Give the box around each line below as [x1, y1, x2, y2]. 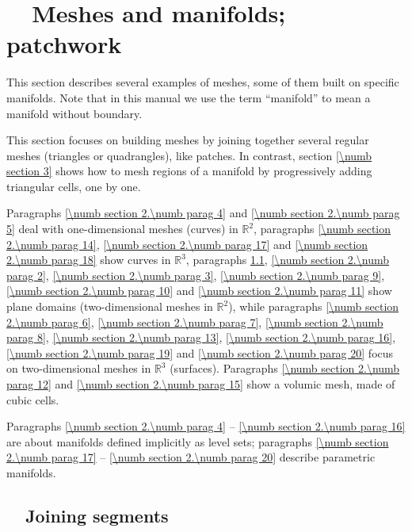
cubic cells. [6, 391, 59, 408]
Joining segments [25, 503, 169, 527]
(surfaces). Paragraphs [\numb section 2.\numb [170, 360, 400, 377]
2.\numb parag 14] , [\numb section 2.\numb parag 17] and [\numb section [6, 235, 368, 252]
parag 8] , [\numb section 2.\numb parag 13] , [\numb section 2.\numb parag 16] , [6, 329, 396, 346]
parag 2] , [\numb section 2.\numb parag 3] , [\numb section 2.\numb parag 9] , [6, 266, 385, 283]
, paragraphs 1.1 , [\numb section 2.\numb [185, 251, 389, 268]
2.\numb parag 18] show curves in [6, 251, 171, 268]
